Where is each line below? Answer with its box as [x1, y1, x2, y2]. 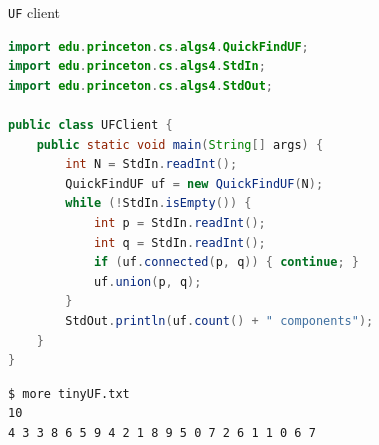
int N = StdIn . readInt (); [65, 157, 238, 172]
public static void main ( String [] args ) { [36, 137, 324, 152]
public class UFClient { [8, 118, 173, 133]
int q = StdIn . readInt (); [93, 235, 266, 250]
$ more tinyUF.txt [8, 386, 130, 401]
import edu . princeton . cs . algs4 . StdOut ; [8, 78, 273, 93]
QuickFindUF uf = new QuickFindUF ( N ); [65, 176, 324, 191]
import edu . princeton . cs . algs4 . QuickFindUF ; [8, 39, 309, 54]
